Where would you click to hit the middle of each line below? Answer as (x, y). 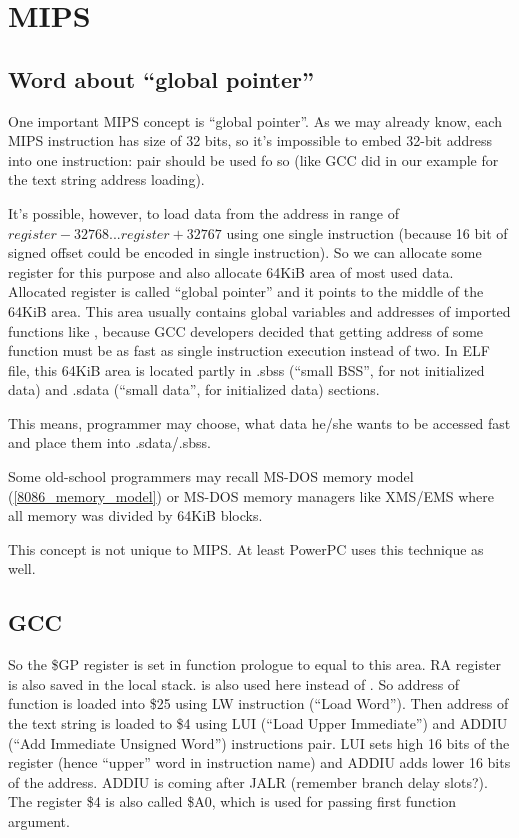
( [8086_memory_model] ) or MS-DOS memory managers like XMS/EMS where (251, 495)
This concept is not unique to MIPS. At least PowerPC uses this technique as (246, 548)
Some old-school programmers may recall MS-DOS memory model (211, 476)
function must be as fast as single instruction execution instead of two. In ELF (249, 350)
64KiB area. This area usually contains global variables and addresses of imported (259, 310)
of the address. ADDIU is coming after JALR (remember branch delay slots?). (248, 781)
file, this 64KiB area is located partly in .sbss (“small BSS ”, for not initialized (246, 369)
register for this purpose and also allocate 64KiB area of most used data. (231, 271)
